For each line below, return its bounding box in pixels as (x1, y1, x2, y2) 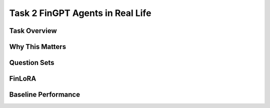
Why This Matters (9, 42, 66, 51)
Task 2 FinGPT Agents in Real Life (9, 7, 151, 18)
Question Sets (9, 58, 54, 67)
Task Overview (9, 26, 57, 35)
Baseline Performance (9, 90, 80, 99)
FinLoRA (9, 74, 36, 83)
